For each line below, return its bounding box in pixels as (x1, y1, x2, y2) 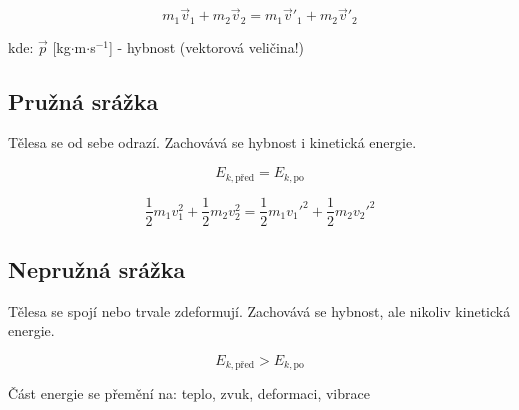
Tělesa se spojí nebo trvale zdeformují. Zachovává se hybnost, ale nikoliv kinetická (8, 300, 511, 321)
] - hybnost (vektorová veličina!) (109, 36, 304, 57)
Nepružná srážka (8, 253, 186, 284)
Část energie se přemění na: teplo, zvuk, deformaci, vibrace (8, 383, 370, 404)
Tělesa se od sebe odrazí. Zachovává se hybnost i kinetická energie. (8, 132, 417, 153)
